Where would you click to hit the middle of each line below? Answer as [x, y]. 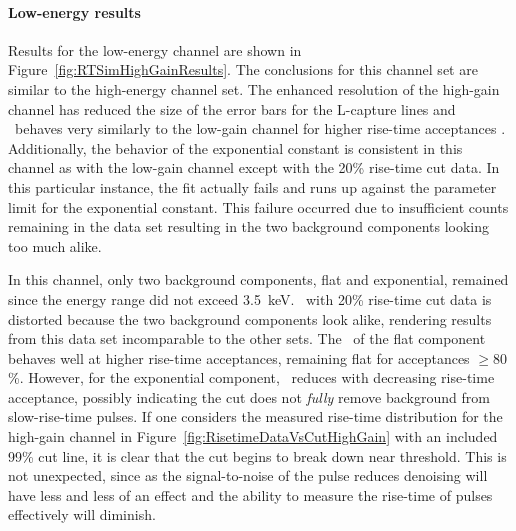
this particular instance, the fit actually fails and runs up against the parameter [252, 186]
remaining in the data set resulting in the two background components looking [249, 226]
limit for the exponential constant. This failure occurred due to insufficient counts [258, 206]
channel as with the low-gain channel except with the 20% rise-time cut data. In [254, 167]
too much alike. [55, 245]
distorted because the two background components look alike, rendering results [250, 318]
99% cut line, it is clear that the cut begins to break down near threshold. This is [257, 455]
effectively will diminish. [82, 514]
